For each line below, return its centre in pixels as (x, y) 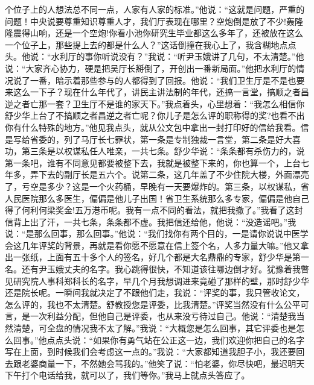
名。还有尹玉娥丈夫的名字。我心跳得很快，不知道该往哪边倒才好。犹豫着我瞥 (157, 269)
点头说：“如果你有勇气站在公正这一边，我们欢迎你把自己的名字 (180, 340)
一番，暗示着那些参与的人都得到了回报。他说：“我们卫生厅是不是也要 (167, 80)
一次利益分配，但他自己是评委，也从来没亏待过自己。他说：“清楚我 (163, 316)
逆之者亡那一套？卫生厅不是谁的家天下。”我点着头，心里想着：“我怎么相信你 (155, 103)
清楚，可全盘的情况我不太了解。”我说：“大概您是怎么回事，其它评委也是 (155, 328)
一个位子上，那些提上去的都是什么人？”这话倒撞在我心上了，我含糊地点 (146, 44)
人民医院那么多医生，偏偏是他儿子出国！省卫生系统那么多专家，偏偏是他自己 (157, 198)
